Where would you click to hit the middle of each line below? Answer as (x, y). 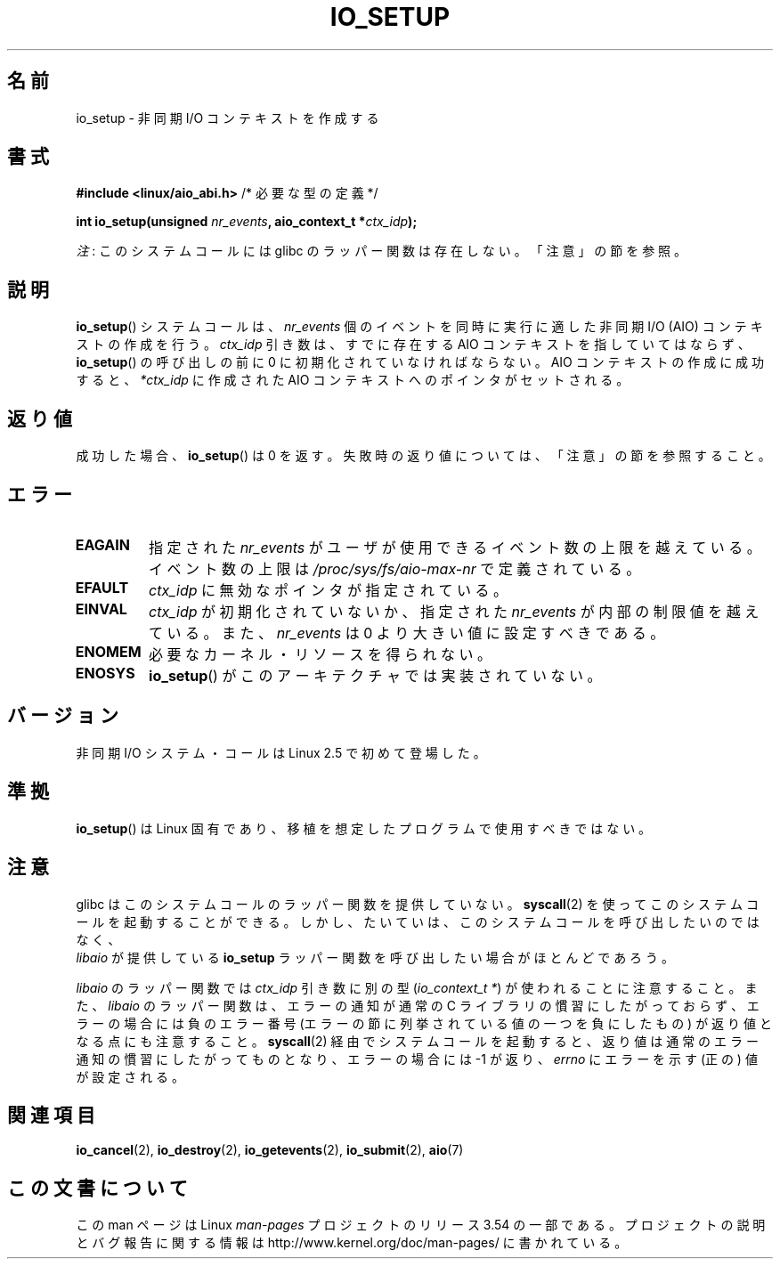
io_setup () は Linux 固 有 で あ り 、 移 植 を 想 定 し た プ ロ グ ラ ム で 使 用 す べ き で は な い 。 (364, 828)
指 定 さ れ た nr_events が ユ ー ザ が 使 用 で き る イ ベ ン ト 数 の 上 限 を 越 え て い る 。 (455, 547)
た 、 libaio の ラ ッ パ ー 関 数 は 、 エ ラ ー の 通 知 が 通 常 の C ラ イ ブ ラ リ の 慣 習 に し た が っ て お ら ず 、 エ (418, 1005)
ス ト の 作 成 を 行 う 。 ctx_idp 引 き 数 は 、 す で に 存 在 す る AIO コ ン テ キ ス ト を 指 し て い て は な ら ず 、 (413, 345)
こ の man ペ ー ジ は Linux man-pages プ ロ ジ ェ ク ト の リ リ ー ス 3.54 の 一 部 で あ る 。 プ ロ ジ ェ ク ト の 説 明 (421, 1225)
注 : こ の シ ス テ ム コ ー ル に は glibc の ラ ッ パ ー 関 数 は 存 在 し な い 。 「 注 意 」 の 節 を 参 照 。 (382, 251)
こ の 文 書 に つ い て (97, 1188)
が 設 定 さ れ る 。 (130, 1076)
